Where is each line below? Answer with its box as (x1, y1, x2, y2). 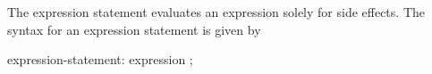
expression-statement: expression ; (7, 50, 193, 69)
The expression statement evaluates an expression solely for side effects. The (7, 3, 425, 21)
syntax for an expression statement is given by (7, 20, 261, 38)
